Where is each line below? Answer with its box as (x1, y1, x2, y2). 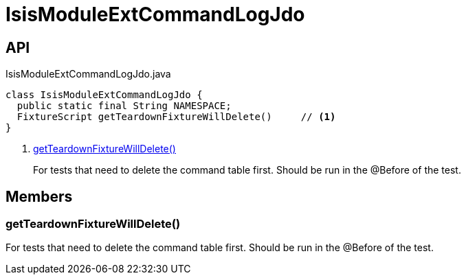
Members (5, 187, 73, 205)
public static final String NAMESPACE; (16, 100, 232, 112)
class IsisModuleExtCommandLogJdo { (5, 89, 203, 101)
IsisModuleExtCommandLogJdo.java (5, 68, 171, 80)
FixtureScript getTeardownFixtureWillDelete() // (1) (16, 111, 336, 123)
